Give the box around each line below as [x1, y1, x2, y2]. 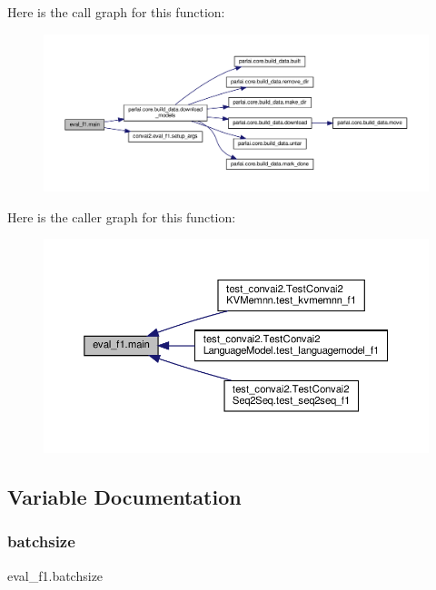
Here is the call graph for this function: [7, 3, 225, 21]
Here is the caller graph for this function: [7, 207, 236, 226]
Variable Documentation [7, 483, 242, 511]
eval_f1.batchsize [7, 565, 104, 585]
